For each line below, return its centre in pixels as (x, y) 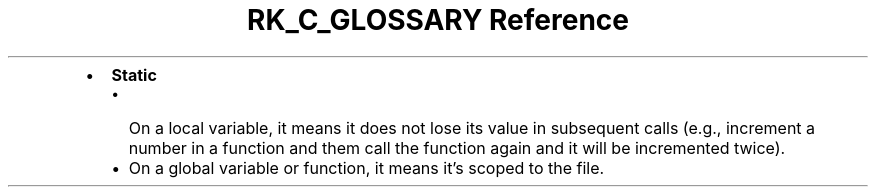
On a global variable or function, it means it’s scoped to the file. (366, 167)
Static (134, 74)
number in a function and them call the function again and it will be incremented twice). (457, 147)
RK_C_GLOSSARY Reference (438, 20)
